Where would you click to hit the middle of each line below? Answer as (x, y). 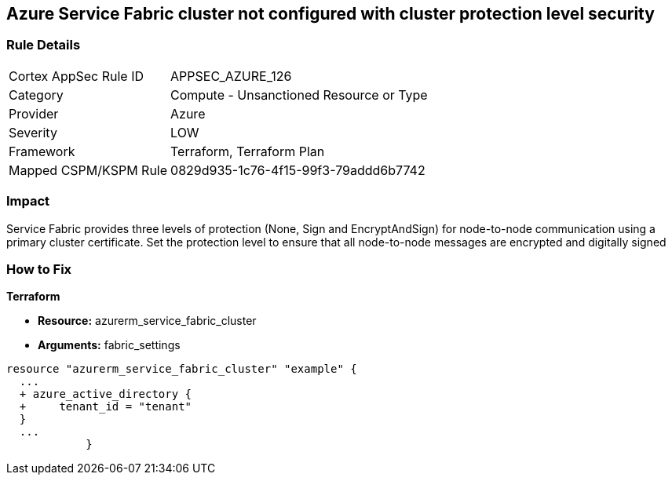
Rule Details (44, 45)
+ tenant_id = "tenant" (106, 407)
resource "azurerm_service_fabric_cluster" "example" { (182, 369)
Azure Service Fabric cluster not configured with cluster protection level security (331, 14)
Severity (33, 132)
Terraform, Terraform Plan (248, 151)
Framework (42, 151)
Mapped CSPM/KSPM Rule (88, 170)
